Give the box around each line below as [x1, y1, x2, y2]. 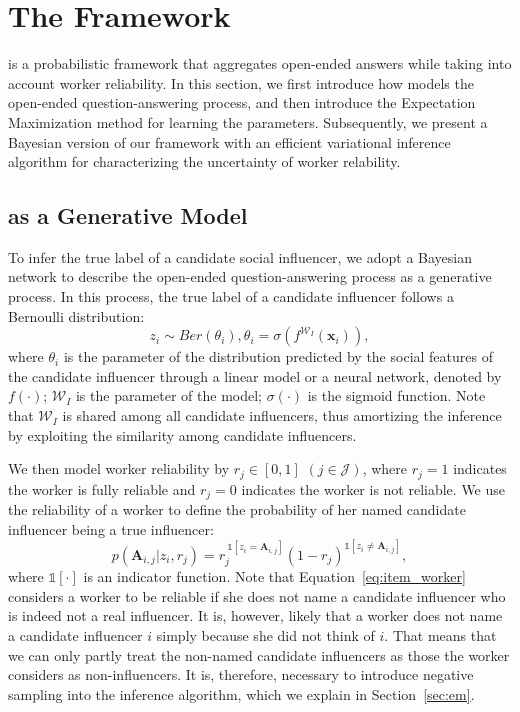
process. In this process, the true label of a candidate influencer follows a [8, 286, 454, 307]
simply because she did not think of [156, 624, 375, 645]
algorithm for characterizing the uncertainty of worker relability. [8, 151, 401, 172]
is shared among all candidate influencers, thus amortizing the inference [62, 405, 502, 426]
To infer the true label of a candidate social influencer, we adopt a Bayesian [8, 246, 473, 267]
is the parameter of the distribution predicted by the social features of [63, 346, 493, 367]
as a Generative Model [8, 200, 248, 231]
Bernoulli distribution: [8, 305, 145, 326]
